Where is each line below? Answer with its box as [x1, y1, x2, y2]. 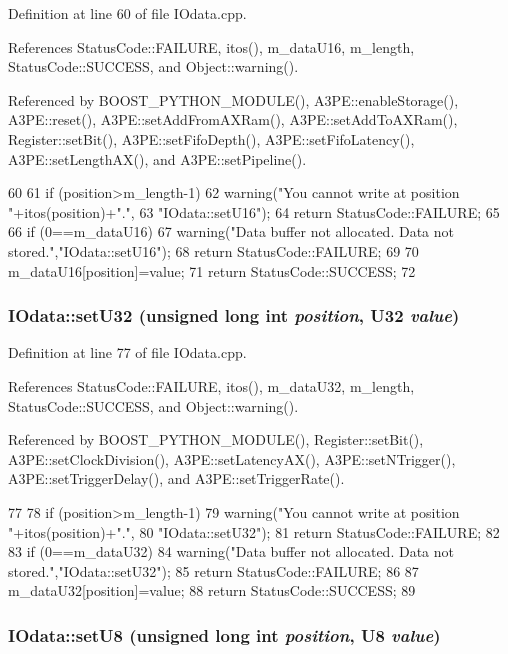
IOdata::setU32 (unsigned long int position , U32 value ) [8, 303, 460, 328]
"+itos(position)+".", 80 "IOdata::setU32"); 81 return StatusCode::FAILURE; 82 [8, 521, 500, 542]
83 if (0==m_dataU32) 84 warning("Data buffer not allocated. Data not [8, 541, 454, 562]
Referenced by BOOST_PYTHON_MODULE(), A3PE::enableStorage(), [8, 89, 459, 110]
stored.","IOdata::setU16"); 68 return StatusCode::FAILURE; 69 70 [8, 240, 419, 261]
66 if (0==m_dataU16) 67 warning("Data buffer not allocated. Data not [8, 221, 454, 242]
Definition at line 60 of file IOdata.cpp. [8, 3, 247, 23]
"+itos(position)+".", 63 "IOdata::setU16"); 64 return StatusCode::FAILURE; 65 [8, 201, 500, 222]
